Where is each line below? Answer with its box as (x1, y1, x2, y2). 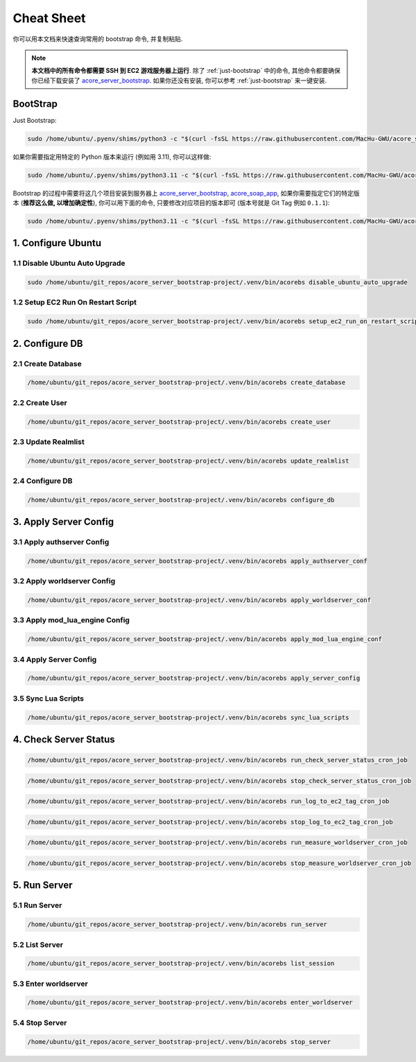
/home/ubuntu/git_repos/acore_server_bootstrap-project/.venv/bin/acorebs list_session (27, 959, 335, 968)
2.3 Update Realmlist (12, 437, 85, 447)
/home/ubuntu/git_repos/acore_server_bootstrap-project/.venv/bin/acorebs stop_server (27, 1038, 331, 1045)
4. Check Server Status (12, 733, 116, 745)
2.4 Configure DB (12, 476, 73, 486)
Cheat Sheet (12, 10, 86, 26)
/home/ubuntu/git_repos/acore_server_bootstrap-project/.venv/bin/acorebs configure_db (27, 496, 335, 504)
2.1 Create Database (12, 359, 83, 368)
